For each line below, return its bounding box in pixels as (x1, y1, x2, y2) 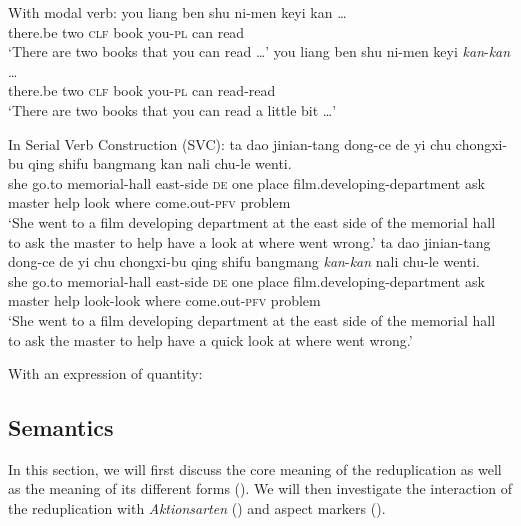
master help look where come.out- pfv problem (8, 192, 291, 213)
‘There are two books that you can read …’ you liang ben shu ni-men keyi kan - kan (8, 41, 511, 62)
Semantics (8, 412, 114, 443)
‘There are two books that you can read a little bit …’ (8, 99, 337, 120)
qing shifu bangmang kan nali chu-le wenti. (28, 153, 292, 174)
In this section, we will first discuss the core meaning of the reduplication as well (8, 458, 502, 479)
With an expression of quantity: (8, 363, 203, 384)
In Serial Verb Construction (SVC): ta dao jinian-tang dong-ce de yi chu (8, 133, 452, 154)
